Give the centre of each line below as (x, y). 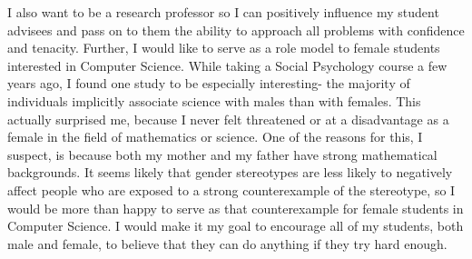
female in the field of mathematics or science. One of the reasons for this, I (215, 137)
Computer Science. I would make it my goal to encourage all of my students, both (236, 226)
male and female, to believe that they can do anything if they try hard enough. (227, 243)
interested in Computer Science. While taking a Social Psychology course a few (227, 65)
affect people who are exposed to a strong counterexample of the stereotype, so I (231, 189)
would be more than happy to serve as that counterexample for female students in (236, 208)
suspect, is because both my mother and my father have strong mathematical (222, 154)
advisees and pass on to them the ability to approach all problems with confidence (236, 30)
